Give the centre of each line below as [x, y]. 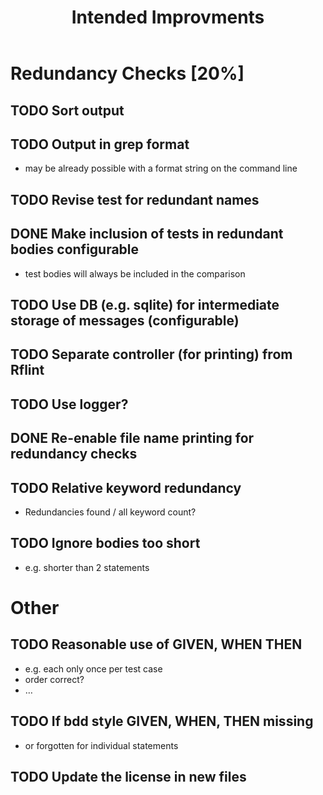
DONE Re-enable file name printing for [132, 438]
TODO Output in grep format [100, 144]
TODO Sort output [67, 110]
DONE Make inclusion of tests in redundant [147, 234]
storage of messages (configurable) [125, 320]
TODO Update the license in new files [128, 776]
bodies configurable [75, 249]
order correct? [54, 679]
